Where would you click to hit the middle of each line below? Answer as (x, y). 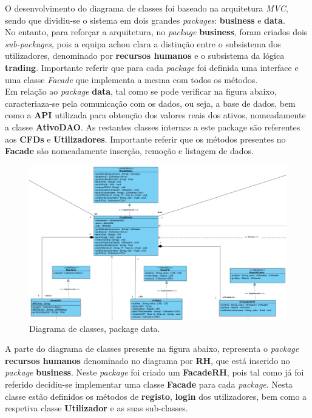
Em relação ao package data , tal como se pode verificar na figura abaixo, (141, 91)
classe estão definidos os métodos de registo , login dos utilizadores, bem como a (156, 396)
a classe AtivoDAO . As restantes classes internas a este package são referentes (153, 126)
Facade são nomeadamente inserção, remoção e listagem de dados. (129, 151)
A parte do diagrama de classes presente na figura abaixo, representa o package (152, 349)
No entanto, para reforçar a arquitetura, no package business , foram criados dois (156, 32)
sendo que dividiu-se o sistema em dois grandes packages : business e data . (145, 20)
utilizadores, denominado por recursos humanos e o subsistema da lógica (145, 56)
